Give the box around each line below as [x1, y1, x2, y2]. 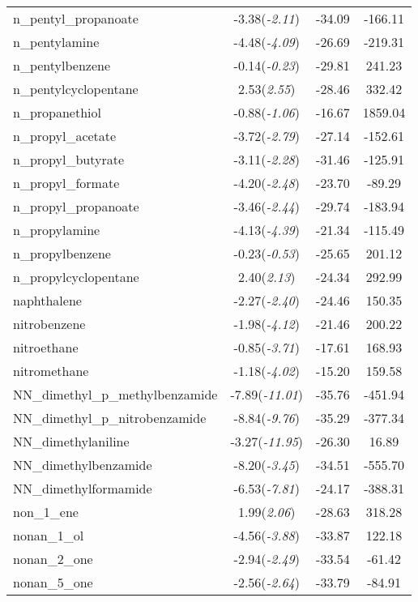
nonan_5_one [13, 573, 93, 591]
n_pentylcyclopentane [13, 79, 139, 98]
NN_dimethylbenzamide [13, 455, 152, 474]
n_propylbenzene [13, 244, 111, 263]
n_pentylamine [13, 32, 100, 51]
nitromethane [13, 361, 89, 380]
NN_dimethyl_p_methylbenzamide [13, 385, 218, 403]
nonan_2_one [13, 549, 93, 568]
